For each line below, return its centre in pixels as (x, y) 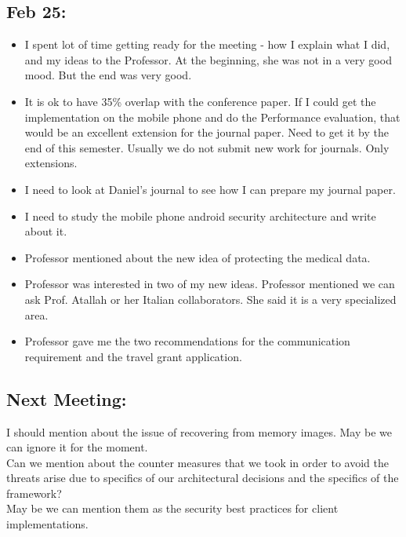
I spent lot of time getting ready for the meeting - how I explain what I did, (207, 44)
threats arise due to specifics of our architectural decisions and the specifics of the (203, 478)
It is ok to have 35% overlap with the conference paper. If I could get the (200, 101)
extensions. (51, 163)
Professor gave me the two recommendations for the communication (187, 341)
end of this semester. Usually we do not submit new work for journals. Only (207, 147)
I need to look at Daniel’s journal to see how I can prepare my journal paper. (210, 189)
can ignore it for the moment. (77, 447)
